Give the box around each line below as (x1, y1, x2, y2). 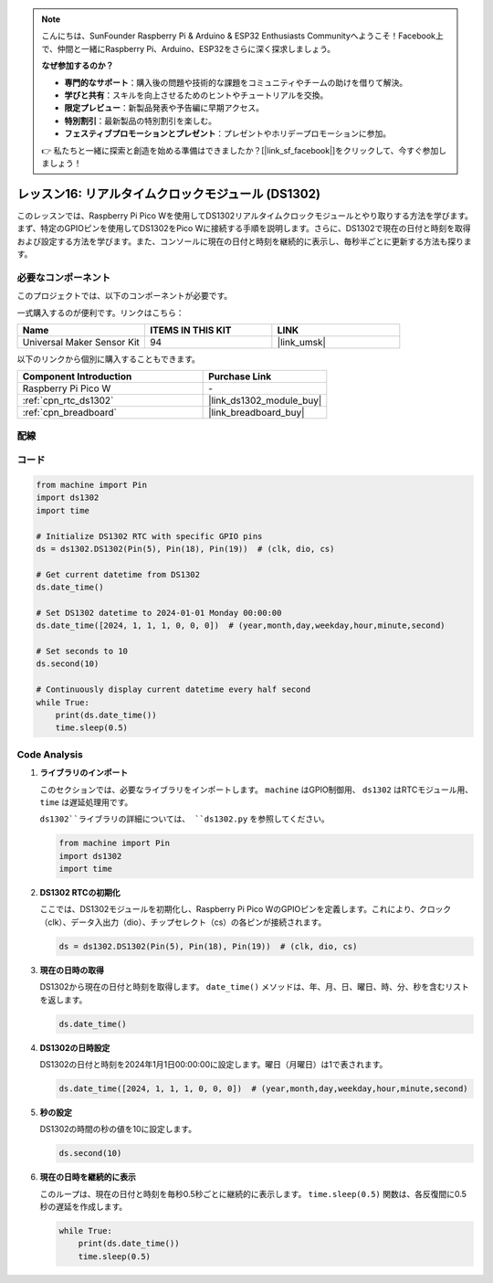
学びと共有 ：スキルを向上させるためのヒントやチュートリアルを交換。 (64, 90, 329, 101)
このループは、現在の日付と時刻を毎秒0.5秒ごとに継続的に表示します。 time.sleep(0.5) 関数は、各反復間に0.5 (39, 1188, 467, 1199)
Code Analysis (16, 748, 84, 760)
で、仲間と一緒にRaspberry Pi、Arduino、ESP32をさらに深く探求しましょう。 (41, 43, 336, 54)
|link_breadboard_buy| (208, 407, 305, 419)
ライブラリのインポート (39, 768, 128, 779)
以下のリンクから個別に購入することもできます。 (16, 353, 201, 365)
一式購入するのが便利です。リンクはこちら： (16, 307, 184, 318)
